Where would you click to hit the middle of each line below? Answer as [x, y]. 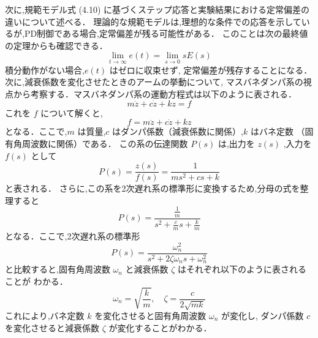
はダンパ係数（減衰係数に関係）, [178, 131]
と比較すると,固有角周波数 [58, 269]
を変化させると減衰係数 [52, 327]
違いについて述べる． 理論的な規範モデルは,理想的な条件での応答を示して [153, 21]
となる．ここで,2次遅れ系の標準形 [73, 236]
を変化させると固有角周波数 [150, 315]
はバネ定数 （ [278, 131]
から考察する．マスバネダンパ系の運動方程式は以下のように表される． [155, 93]
